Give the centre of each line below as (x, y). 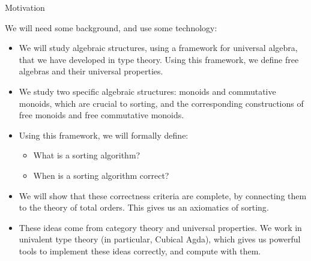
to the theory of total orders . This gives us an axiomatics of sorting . (144, 207)
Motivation (25, 7)
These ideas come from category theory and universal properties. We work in (160, 227)
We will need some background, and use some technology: (111, 27)
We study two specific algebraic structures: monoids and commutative (147, 91)
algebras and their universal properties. (91, 71)
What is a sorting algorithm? (87, 155)
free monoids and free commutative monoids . (101, 115)
